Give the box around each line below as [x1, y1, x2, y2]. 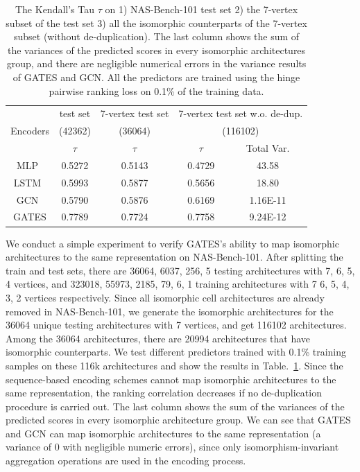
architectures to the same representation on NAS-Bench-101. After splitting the [6, 250, 343, 264]
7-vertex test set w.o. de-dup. [178, 106, 303, 121]
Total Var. [246, 141, 290, 155]
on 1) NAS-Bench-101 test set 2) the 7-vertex [105, 2, 298, 16]
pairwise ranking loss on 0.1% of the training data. [49, 83, 264, 98]
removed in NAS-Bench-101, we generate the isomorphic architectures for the [6, 304, 334, 318]
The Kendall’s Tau [15, 2, 94, 16]
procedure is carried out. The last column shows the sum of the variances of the [6, 399, 345, 413]
